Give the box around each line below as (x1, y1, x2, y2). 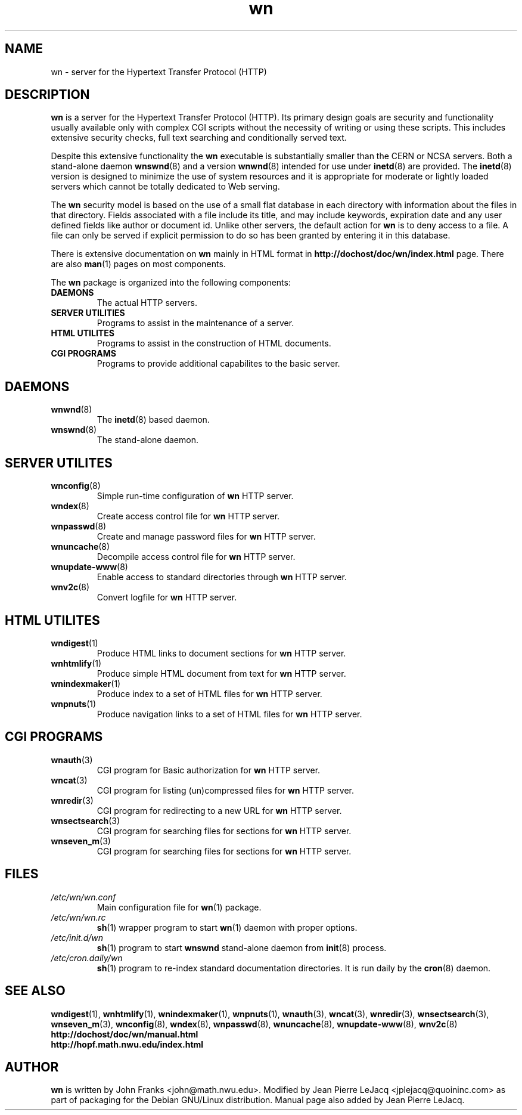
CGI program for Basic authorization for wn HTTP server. (97, 764, 321, 775)
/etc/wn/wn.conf (51, 891, 116, 902)
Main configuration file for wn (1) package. (97, 902, 262, 912)
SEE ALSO (5, 983, 66, 999)
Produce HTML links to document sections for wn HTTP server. (97, 648, 346, 658)
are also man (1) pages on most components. (51, 259, 226, 270)
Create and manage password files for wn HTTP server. (97, 531, 316, 542)
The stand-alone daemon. (97, 435, 198, 445)
